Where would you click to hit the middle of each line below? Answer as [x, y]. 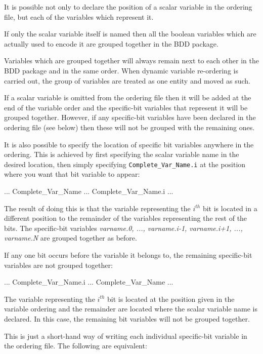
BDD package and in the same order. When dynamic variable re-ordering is [121, 70]
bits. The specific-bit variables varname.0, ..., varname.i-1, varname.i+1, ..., [123, 228]
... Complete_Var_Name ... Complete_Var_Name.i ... [89, 191]
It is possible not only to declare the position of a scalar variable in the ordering [128, 7]
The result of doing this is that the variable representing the [97, 208]
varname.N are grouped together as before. [71, 238]
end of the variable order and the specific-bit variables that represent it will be [126, 107]
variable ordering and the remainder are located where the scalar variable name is [131, 309]
